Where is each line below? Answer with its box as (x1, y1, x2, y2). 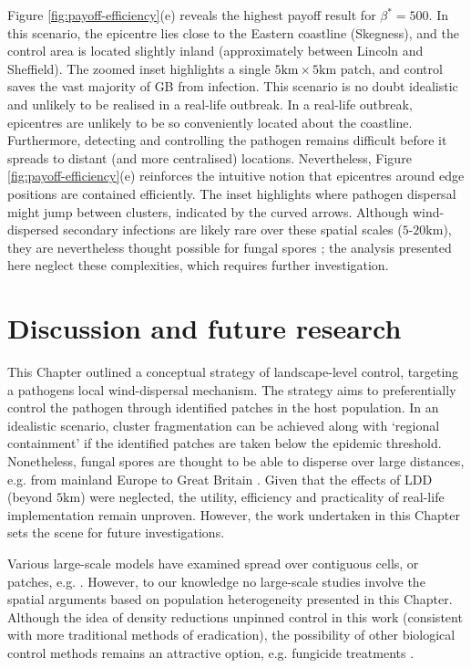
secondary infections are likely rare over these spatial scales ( (63, 220, 403, 239)
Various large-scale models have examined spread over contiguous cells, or (7, 553, 419, 572)
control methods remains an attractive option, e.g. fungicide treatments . (7, 642, 415, 662)
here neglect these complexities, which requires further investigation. (7, 256, 389, 275)
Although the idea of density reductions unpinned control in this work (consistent (7, 607, 463, 626)
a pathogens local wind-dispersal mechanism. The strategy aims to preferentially (7, 380, 456, 399)
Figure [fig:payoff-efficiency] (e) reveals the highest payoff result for (7, 5, 376, 24)
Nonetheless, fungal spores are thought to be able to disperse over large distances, (7, 452, 465, 470)
